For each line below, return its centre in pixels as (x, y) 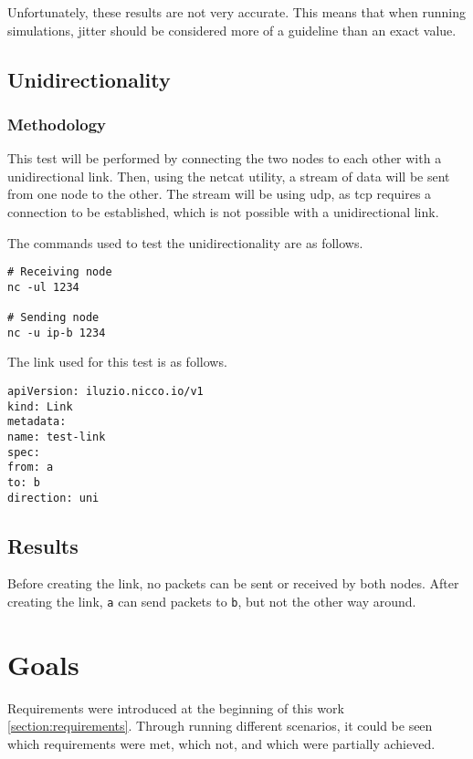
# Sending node (53, 318)
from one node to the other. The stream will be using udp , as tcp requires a (220, 194)
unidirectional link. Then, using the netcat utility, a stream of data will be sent (229, 176)
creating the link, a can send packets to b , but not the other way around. (212, 602)
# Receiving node (60, 272)
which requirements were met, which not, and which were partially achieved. (221, 744)
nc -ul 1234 (43, 287)
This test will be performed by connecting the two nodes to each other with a (225, 158)
